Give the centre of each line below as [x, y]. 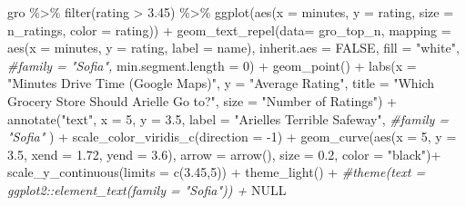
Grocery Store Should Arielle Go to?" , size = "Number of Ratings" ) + [202, 100]
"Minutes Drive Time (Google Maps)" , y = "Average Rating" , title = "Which [221, 83]
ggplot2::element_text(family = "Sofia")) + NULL [147, 189]
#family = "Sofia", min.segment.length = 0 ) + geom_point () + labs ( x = [212, 65]
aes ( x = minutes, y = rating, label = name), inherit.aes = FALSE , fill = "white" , [233, 48]
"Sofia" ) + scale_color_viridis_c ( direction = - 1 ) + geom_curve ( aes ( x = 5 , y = [232, 137]
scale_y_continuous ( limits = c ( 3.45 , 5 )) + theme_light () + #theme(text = [217, 172]
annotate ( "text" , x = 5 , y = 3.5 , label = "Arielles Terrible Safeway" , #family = [228, 118]
